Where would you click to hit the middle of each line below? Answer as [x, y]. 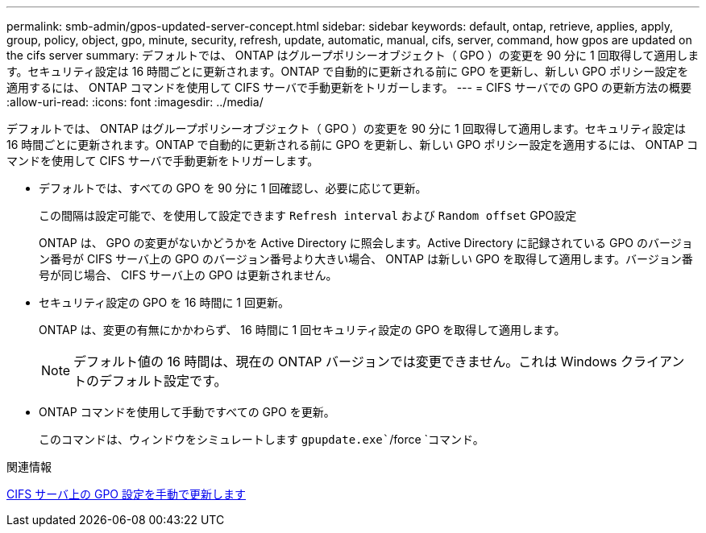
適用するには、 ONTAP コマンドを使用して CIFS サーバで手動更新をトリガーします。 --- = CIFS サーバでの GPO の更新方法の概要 [349, 87]
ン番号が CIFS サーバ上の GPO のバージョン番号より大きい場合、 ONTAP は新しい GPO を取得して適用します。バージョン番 [366, 259]
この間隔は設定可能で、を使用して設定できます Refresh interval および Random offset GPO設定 [308, 215]
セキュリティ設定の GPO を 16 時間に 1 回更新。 [164, 302]
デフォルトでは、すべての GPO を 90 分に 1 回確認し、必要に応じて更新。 [233, 188]
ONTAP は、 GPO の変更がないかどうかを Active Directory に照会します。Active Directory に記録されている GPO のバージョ [366, 243]
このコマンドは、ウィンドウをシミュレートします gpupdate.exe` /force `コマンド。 [262, 439]
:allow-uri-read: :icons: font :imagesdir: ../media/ [135, 102]
